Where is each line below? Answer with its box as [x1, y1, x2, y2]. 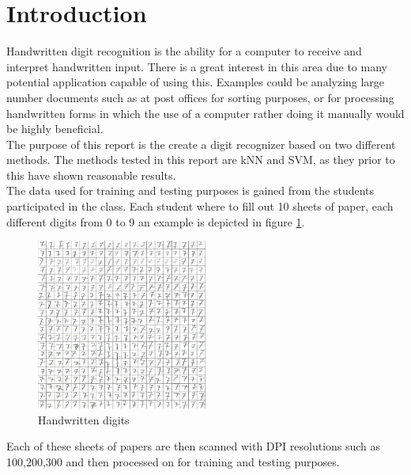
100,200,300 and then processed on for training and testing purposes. [6, 454, 340, 470]
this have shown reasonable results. [6, 166, 176, 183]
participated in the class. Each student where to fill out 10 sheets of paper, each [6, 198, 394, 215]
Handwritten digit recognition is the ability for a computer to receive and [6, 43, 362, 59]
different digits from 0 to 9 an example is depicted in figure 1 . [6, 213, 305, 230]
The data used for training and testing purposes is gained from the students [6, 182, 375, 199]
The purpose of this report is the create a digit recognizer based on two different [6, 135, 396, 152]
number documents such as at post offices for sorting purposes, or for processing [6, 89, 394, 105]
